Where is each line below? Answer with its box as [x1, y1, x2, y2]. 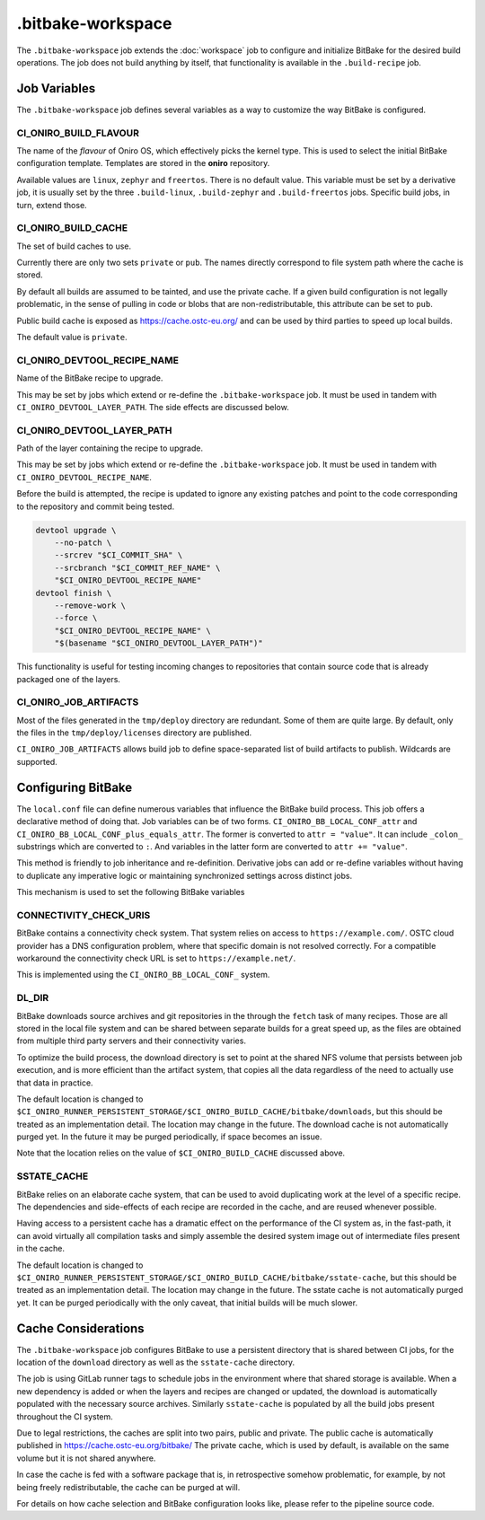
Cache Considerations [16, 1321, 145, 1336]
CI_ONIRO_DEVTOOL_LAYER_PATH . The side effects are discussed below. [16, 401, 289, 412]
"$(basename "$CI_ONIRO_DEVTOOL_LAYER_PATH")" [54, 638, 264, 648]
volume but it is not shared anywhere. [16, 1453, 156, 1463]
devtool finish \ [35, 588, 112, 598]
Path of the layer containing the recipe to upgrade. [16, 443, 204, 453]
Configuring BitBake [16, 779, 133, 795]
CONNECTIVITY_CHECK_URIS [16, 909, 151, 921]
